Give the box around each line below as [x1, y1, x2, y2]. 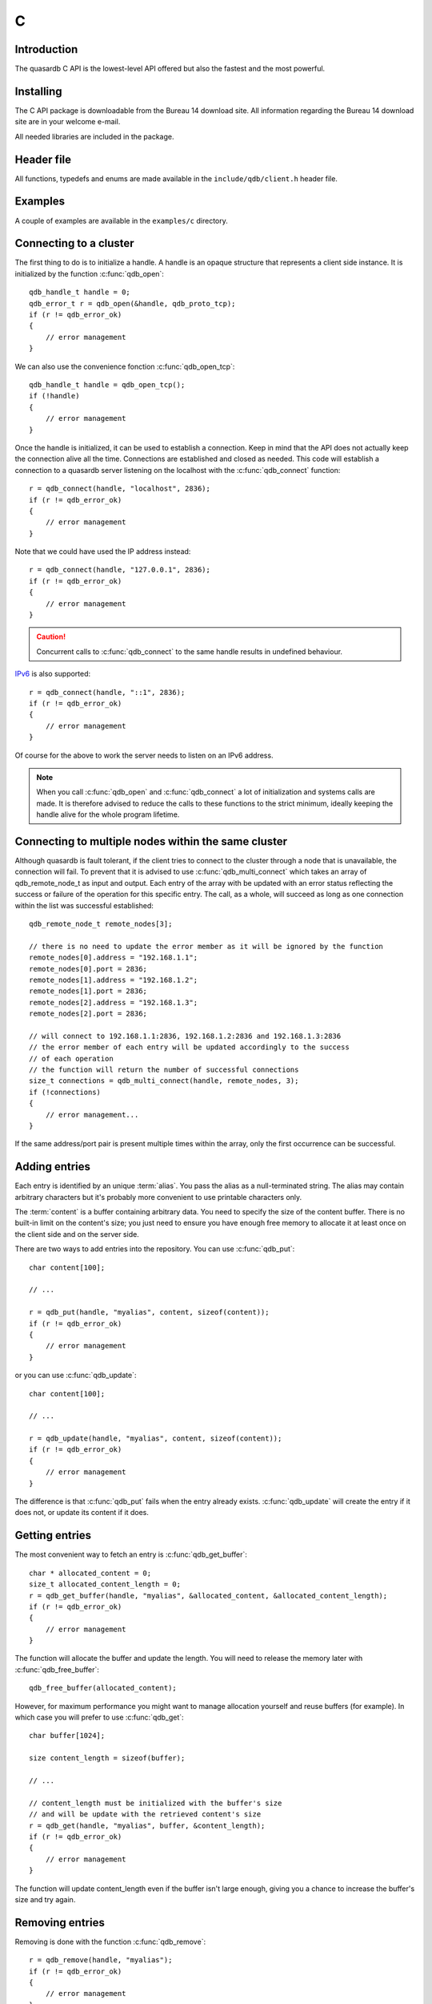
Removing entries [14, 1916, 106, 1929]
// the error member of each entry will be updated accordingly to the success [29, 1043, 350, 1052]
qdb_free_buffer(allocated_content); [29, 1683, 178, 1693]
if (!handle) [29, 391, 80, 401]
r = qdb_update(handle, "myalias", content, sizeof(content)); [29, 1434, 282, 1443]
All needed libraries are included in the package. [14, 131, 175, 141]
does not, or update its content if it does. [14, 1508, 150, 1517]
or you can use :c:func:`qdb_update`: [14, 1371, 137, 1380]
